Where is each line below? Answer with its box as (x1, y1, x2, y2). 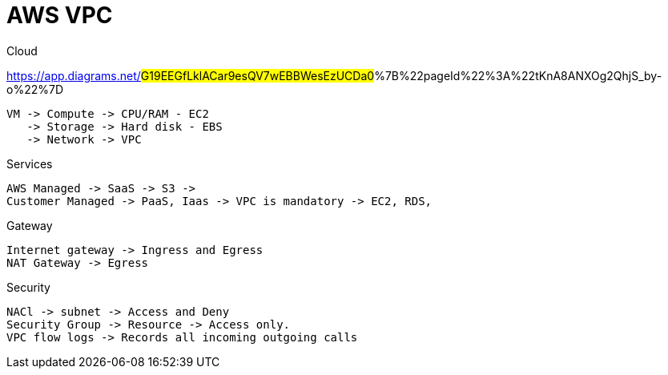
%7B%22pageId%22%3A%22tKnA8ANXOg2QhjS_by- (374, 68, 662, 83)
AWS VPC (6, 2, 113, 29)
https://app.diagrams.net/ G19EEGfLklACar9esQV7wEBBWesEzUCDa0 (6, 68, 375, 83)
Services (6, 156, 53, 171)
